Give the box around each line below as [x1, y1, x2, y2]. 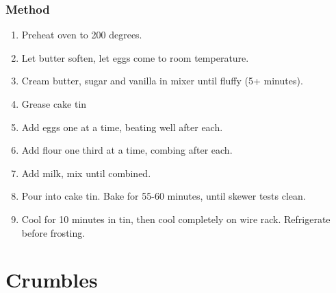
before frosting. [21, 225, 86, 239]
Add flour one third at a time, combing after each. [21, 143, 233, 157]
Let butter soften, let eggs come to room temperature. [21, 50, 249, 65]
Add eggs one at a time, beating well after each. [21, 119, 223, 134]
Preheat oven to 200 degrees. [21, 27, 142, 42]
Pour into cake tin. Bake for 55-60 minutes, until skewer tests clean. [21, 189, 306, 203]
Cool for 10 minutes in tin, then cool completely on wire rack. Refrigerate [21, 211, 331, 226]
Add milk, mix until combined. [21, 165, 151, 180]
